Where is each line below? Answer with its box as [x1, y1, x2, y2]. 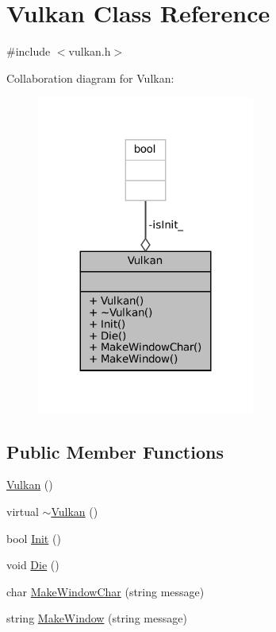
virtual [6, 503, 39, 520]
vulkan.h [68, 43, 111, 60]
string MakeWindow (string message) [6, 610, 187, 626]
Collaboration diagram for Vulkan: [6, 69, 174, 86]
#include [6, 43, 51, 60]
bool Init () [6, 529, 61, 546]
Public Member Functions [6, 439, 224, 463]
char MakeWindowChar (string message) [6, 583, 205, 599]
